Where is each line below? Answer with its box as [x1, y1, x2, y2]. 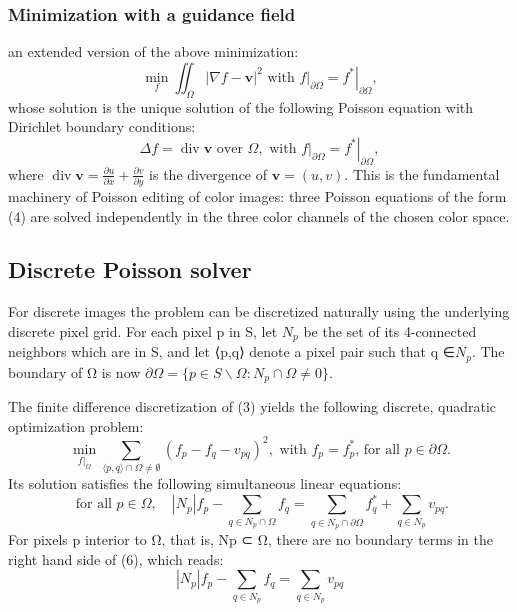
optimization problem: [8, 415, 144, 436]
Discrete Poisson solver [8, 254, 252, 285]
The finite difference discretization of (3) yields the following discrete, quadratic [8, 396, 497, 417]
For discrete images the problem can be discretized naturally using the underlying [8, 301, 510, 322]
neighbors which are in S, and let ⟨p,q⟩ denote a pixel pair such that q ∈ [8, 341, 455, 362]
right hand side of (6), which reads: [8, 548, 224, 569]
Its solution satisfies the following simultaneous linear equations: [8, 473, 402, 494]
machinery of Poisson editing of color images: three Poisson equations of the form [8, 185, 507, 206]
